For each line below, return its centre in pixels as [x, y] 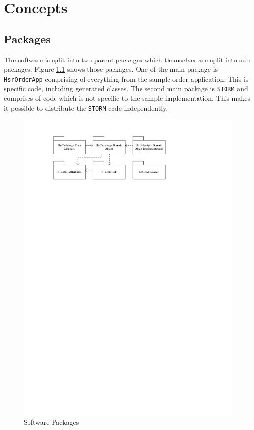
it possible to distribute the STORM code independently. [86, 107]
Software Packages [51, 421]
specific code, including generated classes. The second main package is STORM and [126, 88]
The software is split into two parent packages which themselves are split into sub [127, 59]
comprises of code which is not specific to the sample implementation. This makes [127, 98]
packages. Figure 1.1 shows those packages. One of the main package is [111, 69]
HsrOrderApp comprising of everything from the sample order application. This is [126, 78]
